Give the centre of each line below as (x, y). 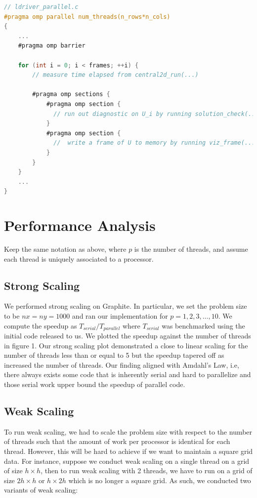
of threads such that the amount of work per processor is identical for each (117, 441)
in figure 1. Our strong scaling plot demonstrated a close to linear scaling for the (126, 345)
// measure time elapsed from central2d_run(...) (115, 75)
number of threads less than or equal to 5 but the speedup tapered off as (114, 355)
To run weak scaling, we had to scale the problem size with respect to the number (128, 431)
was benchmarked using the (203, 325)
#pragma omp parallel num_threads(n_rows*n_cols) (87, 17)
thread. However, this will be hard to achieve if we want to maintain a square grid (128, 451)
